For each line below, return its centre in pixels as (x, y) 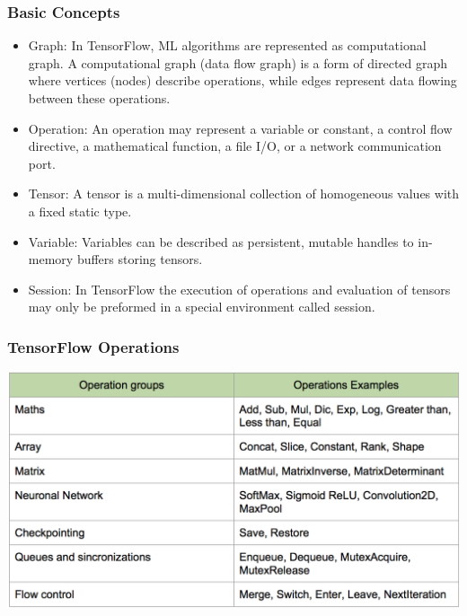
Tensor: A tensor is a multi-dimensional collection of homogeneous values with (244, 194)
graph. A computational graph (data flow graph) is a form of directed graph (238, 62)
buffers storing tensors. (140, 259)
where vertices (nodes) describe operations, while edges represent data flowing (242, 80)
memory (51, 259)
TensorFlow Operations (93, 346)
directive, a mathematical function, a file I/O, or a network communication (235, 146)
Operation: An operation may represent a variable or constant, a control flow (240, 128)
